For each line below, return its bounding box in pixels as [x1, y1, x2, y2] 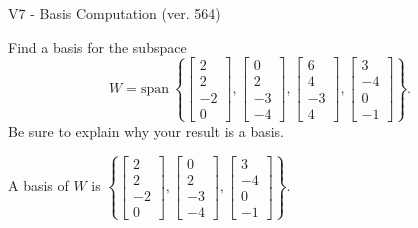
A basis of [8, 175, 69, 196]
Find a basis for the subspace [8, 36, 187, 57]
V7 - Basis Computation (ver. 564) [8, 3, 221, 23]
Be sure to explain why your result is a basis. [8, 120, 285, 141]
